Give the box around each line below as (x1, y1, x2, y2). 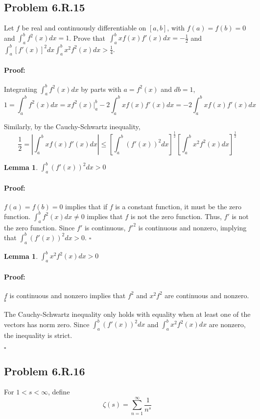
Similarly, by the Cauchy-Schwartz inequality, (4, 121, 141, 131)
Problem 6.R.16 (4, 363, 85, 379)
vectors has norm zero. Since (4, 319, 90, 329)
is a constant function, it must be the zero (115, 201, 242, 211)
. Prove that (69, 32, 105, 43)
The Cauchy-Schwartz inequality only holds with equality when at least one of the (4, 309, 251, 319)
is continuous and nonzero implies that (9, 290, 126, 300)
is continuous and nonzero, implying (138, 222, 247, 232)
